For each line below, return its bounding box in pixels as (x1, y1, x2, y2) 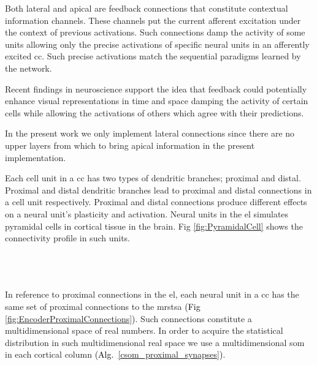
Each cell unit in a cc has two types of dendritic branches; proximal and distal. (5, 171, 301, 184)
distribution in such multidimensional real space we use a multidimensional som (5, 336, 305, 348)
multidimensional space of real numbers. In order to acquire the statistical (5, 324, 283, 337)
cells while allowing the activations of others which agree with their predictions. (5, 106, 304, 119)
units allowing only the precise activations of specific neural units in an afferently (5, 37, 310, 50)
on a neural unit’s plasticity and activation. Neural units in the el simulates (5, 207, 289, 220)
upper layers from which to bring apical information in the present (5, 138, 255, 151)
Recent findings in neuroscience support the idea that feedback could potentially (5, 82, 307, 95)
